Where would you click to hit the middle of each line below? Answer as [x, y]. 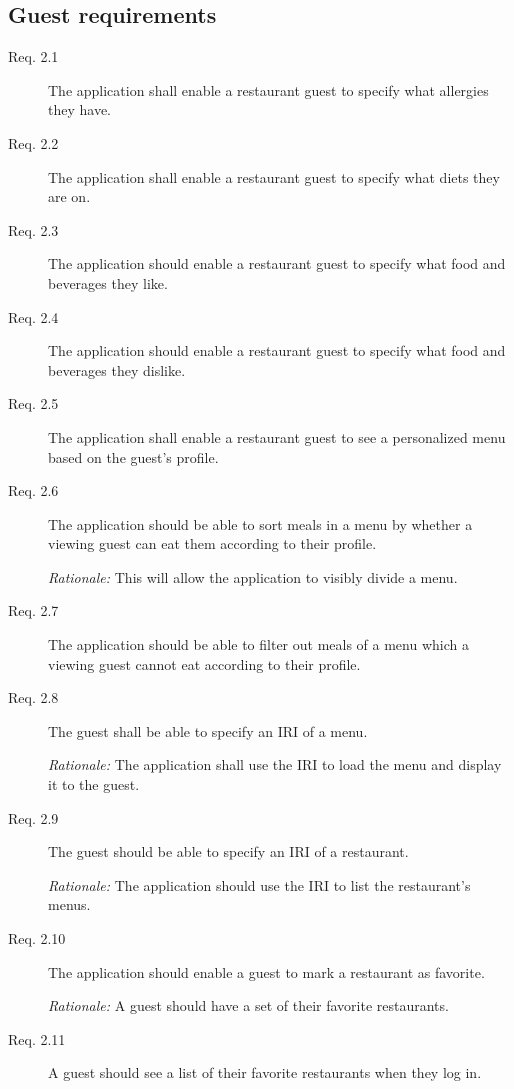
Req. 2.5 [33, 403]
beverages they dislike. [117, 369]
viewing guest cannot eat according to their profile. [204, 663]
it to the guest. [94, 784]
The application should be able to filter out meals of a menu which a [258, 644]
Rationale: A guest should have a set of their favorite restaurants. [248, 1005]
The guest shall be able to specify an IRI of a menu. [208, 730]
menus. [69, 904]
